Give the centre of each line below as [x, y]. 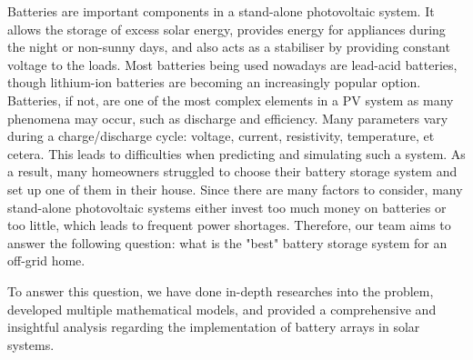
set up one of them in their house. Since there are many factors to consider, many [235, 189]
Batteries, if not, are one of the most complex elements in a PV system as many [231, 100]
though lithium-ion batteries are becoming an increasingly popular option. [214, 82]
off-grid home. [46, 260]
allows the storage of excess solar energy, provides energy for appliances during [226, 29]
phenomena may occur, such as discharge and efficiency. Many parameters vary [228, 118]
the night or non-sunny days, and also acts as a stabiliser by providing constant [229, 47]
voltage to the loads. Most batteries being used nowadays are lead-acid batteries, [232, 64]
